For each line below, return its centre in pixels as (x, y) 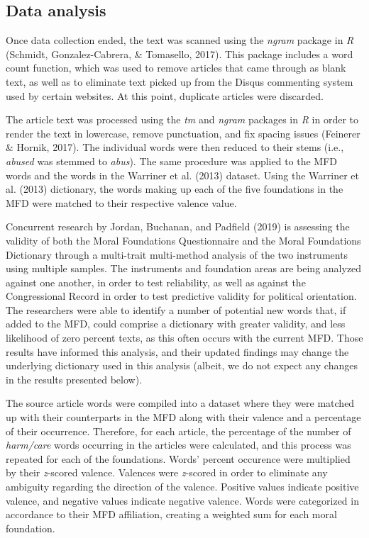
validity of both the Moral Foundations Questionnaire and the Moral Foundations (183, 240)
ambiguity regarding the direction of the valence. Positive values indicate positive (182, 487)
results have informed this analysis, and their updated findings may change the (177, 351)
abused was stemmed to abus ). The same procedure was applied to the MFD (172, 161)
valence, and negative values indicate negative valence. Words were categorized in (182, 500)
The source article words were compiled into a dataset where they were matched (180, 403)
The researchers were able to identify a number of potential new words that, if (176, 309)
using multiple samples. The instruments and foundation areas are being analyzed (184, 268)
